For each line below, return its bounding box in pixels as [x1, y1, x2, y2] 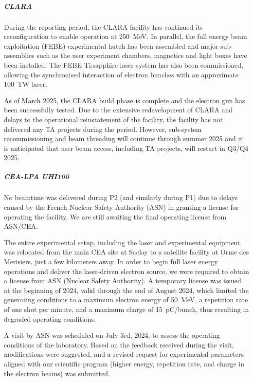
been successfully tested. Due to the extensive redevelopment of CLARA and [4, 105, 233, 115]
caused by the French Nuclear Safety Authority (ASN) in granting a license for [4, 202, 239, 212]
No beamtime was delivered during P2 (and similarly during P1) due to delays [4, 192, 238, 202]
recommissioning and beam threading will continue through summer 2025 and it [4, 133, 243, 144]
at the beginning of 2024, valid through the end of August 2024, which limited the [4, 285, 249, 295]
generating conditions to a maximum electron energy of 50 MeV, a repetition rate [4, 294, 248, 305]
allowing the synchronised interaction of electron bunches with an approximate [4, 69, 238, 79]
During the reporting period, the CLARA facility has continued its [4, 21, 203, 32]
